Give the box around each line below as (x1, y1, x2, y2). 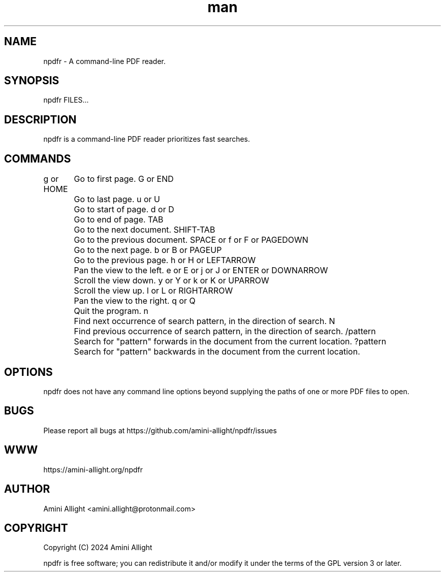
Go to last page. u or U (74, 194, 161, 205)
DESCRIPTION (4, 113, 77, 126)
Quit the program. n (74, 306, 148, 316)
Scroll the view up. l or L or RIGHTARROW (74, 285, 233, 296)
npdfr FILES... (43, 95, 89, 105)
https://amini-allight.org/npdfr (43, 465, 143, 474)
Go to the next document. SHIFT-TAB (74, 225, 215, 235)
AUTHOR (4, 483, 50, 496)
